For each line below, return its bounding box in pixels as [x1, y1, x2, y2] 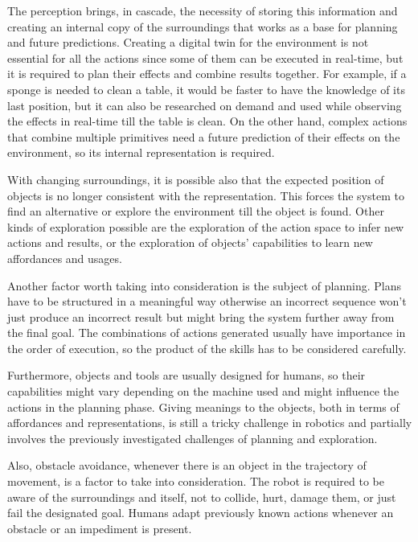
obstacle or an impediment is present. [7, 519, 192, 536]
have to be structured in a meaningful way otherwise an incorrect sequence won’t [7, 293, 407, 310]
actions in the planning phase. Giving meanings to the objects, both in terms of [7, 398, 400, 415]
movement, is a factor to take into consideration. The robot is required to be [7, 473, 385, 490]
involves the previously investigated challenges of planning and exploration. [7, 429, 378, 446]
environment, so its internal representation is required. [7, 144, 275, 161]
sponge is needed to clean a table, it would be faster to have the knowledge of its [7, 80, 405, 97]
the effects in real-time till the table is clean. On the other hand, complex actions [7, 113, 408, 129]
